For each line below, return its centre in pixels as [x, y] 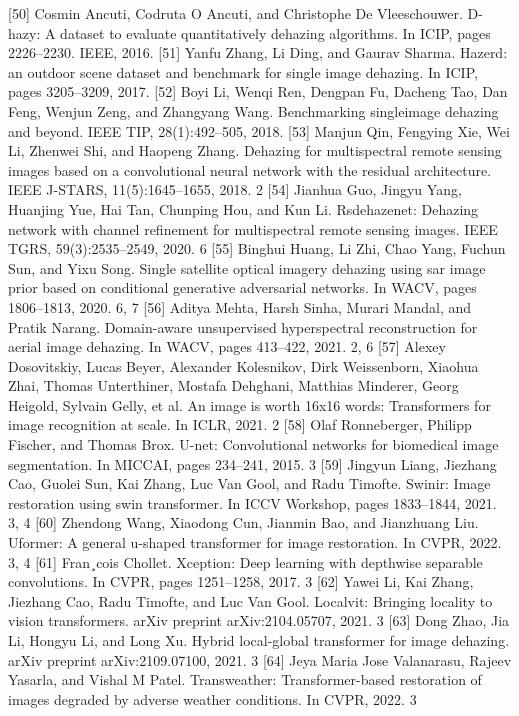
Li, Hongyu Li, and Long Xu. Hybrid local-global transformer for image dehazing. [259, 640]
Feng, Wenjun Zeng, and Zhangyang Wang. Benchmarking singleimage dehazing [253, 110]
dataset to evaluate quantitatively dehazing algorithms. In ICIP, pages [275, 32]
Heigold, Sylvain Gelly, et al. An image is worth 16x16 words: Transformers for [249, 404]
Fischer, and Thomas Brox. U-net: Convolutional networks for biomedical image [253, 444]
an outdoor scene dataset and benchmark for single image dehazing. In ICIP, [243, 71]
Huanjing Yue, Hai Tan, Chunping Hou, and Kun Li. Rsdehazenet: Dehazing [243, 208]
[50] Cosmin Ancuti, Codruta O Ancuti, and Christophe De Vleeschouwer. [235, 13]
